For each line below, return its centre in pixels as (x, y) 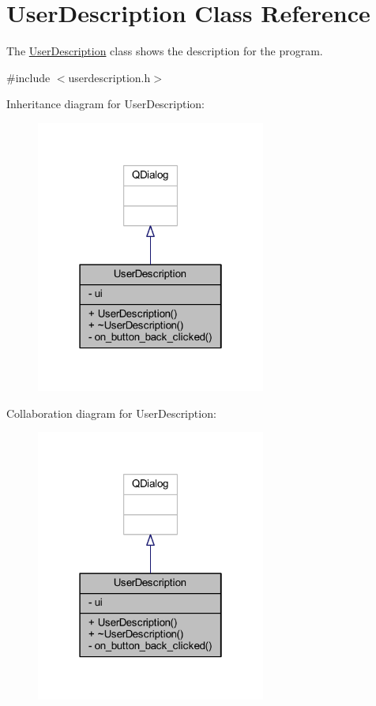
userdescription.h (109, 77)
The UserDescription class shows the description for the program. (165, 51)
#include (28, 77)
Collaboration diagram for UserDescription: (111, 413)
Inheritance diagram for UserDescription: (106, 104)
